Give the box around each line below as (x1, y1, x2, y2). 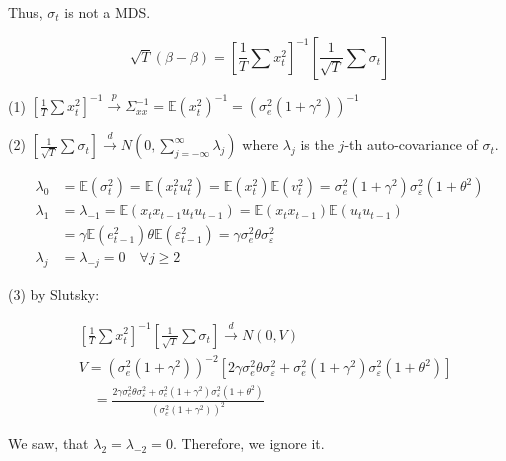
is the (300, 134, 334, 155)
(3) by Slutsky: (8, 284, 100, 305)
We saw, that (8, 433, 89, 454)
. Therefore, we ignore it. (172, 433, 325, 454)
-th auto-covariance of (344, 134, 478, 155)
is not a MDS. (64, 2, 151, 22)
